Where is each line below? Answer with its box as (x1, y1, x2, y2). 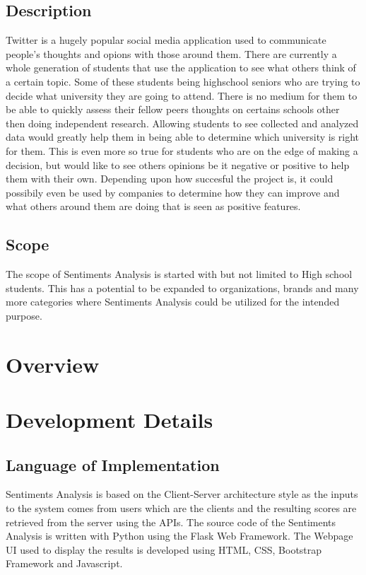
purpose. (6, 308, 42, 323)
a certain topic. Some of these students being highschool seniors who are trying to (6, 74, 360, 88)
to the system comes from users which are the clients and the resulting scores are (6, 501, 357, 516)
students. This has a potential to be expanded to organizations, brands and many (6, 280, 359, 295)
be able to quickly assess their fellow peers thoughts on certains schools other (6, 102, 340, 117)
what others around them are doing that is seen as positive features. (6, 199, 301, 214)
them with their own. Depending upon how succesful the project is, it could (6, 171, 333, 186)
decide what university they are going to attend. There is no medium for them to (6, 88, 358, 103)
